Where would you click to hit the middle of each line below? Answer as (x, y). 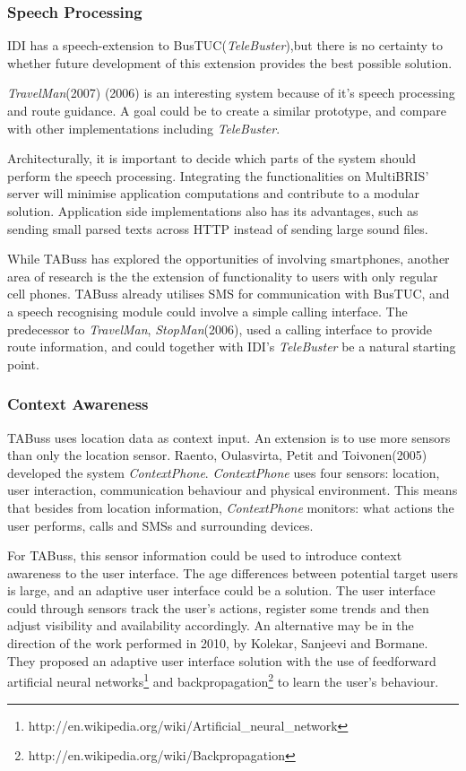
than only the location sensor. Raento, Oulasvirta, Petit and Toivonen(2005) (217, 455)
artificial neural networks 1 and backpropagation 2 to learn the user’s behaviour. (223, 680)
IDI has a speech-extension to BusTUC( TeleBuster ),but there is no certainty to (225, 45)
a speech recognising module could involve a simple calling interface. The (207, 311)
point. (23, 364)
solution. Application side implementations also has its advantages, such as (213, 210)
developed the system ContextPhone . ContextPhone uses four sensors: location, (224, 472)
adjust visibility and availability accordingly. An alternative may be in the (211, 625)
